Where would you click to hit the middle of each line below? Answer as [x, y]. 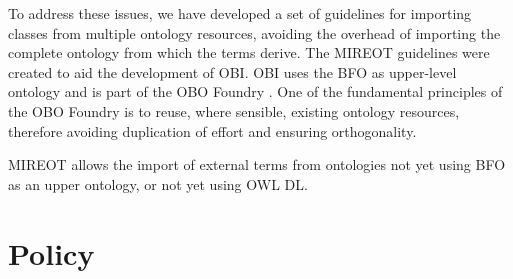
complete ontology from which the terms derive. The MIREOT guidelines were [249, 52]
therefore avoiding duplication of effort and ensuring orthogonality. [212, 130]
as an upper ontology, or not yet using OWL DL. [158, 183]
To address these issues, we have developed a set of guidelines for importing [240, 13]
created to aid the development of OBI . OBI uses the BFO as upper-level [232, 71]
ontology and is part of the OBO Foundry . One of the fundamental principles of [255, 91]
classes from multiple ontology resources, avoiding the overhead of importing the [254, 32]
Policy [51, 252]
